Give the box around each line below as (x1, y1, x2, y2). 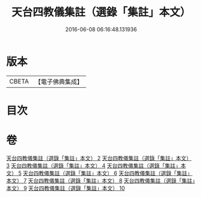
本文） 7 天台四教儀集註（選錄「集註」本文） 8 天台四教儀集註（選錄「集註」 (6, 177, 196, 184)
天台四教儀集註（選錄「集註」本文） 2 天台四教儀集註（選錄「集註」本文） (6, 154, 192, 162)
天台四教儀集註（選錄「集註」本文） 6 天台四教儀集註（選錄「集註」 (23, 169, 193, 177)
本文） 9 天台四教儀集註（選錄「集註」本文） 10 (6, 184, 125, 192)
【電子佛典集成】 (34, 77, 83, 86)
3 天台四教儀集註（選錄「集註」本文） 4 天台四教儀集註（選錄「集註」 (6, 162, 181, 169)
